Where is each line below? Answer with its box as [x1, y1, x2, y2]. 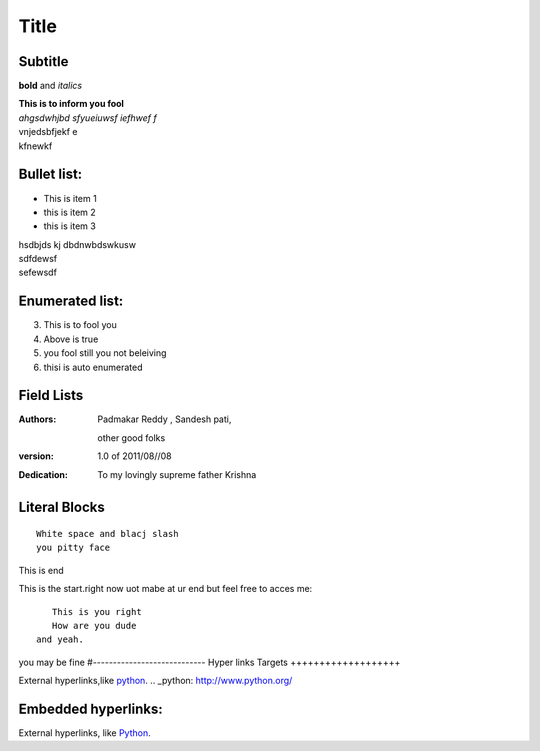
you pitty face [36, 542, 111, 554]
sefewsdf [18, 266, 57, 279]
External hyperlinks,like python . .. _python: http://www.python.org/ [18, 675, 293, 687]
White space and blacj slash [36, 528, 179, 540]
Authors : [18, 413, 57, 425]
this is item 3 [43, 220, 97, 232]
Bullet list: [18, 166, 83, 183]
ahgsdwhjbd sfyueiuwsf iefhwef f [18, 111, 157, 124]
